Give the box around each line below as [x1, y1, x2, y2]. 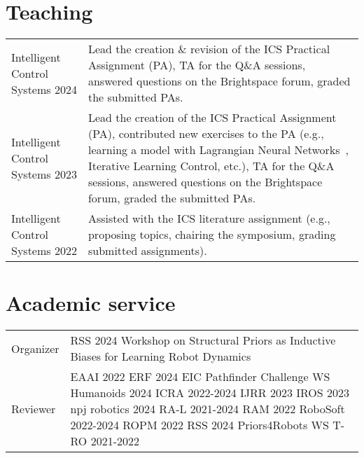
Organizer [11, 340, 59, 356]
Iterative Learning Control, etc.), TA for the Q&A [87, 158, 335, 174]
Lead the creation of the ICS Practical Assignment [87, 109, 337, 126]
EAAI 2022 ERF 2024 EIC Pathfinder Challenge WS [70, 368, 330, 385]
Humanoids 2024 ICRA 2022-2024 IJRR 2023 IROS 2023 [70, 384, 350, 401]
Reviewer [11, 401, 56, 417]
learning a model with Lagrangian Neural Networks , [87, 141, 349, 158]
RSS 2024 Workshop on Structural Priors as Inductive [70, 332, 336, 349]
